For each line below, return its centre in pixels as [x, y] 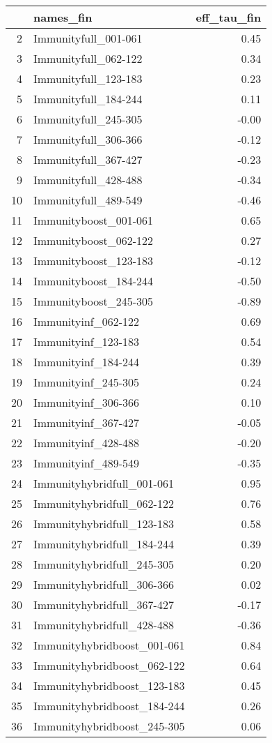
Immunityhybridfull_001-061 [104, 483]
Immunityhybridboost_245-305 [109, 726]
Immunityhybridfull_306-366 [104, 584]
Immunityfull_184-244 [88, 99]
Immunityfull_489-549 [88, 200]
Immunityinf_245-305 [87, 382]
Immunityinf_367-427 [87, 422]
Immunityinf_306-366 [87, 402]
